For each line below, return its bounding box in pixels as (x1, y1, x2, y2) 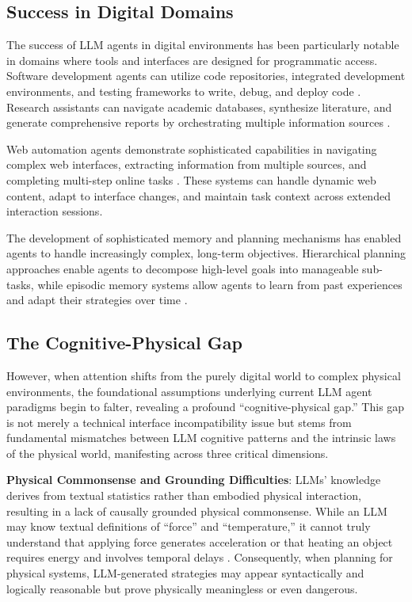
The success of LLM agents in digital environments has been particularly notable (6, 36, 399, 53)
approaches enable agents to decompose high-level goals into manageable (6, 260, 359, 276)
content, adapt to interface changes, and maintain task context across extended (6, 187, 391, 204)
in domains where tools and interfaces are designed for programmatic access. (6, 51, 378, 68)
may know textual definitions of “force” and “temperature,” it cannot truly (6, 518, 371, 535)
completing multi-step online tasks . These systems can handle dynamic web (6, 171, 376, 188)
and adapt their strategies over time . (6, 291, 188, 308)
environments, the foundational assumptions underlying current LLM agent (6, 383, 372, 399)
